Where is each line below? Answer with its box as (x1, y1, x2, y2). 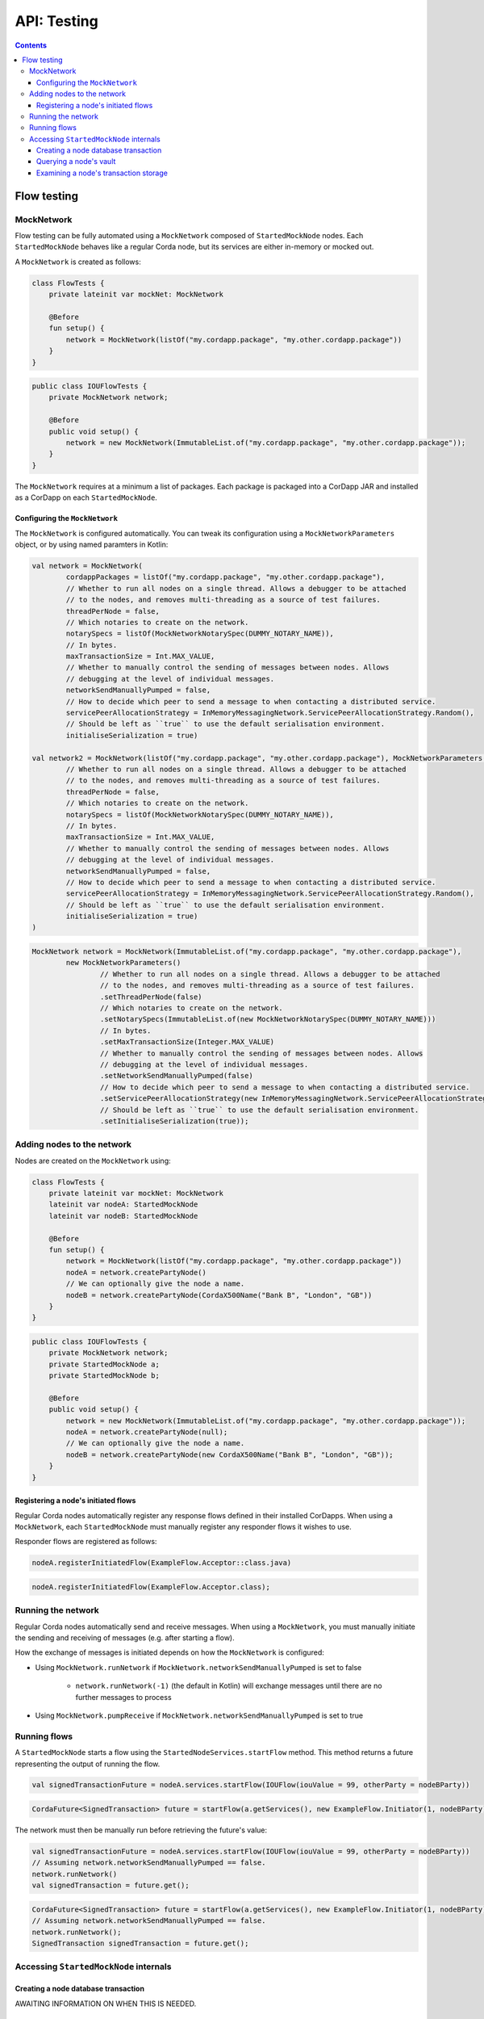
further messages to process (75, 1692, 173, 1702)
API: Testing (15, 12, 98, 30)
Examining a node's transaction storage (36, 168, 169, 178)
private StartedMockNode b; (48, 1371, 161, 1380)
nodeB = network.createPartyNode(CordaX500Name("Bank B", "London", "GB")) (65, 1291, 373, 1299)
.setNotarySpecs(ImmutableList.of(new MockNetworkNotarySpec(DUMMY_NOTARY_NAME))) (99, 1014, 436, 1024)
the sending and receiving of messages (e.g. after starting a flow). (15, 1633, 235, 1643)
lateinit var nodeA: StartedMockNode (48, 1200, 198, 1209)
